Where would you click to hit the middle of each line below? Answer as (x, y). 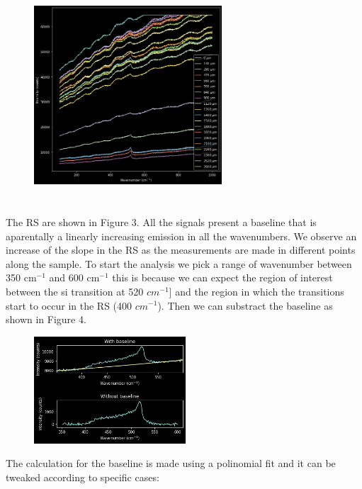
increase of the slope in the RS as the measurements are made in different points (181, 250)
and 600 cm (74, 277)
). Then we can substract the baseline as (245, 305)
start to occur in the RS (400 (69, 305)
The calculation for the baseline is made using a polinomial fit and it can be (171, 463)
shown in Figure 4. (46, 319)
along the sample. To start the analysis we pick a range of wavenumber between (179, 263)
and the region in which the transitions (260, 291)
